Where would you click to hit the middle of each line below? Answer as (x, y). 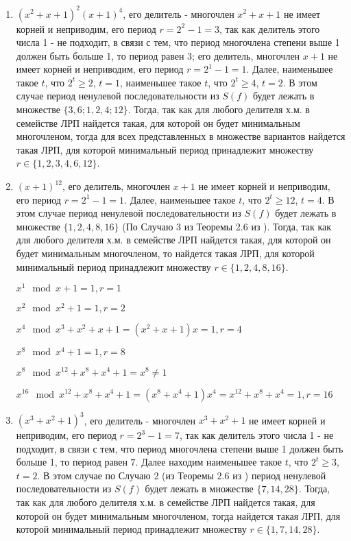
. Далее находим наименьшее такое (209, 462)
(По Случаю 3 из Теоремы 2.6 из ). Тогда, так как (227, 226)
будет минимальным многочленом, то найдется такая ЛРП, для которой (165, 253)
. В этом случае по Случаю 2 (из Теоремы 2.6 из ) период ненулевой (182, 475)
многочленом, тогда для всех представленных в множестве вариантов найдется (181, 136)
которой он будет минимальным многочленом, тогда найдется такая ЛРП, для (178, 515)
